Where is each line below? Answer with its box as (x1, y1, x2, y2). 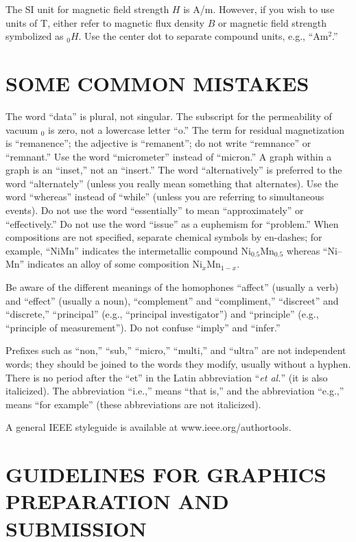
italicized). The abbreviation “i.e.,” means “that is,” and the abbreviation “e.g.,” (5, 384, 344, 398)
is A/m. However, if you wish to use (183, 2, 335, 16)
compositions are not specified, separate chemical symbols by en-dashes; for (5, 230, 322, 244)
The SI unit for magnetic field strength (5, 2, 169, 16)
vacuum (5, 122, 38, 137)
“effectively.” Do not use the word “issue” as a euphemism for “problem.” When (5, 216, 339, 231)
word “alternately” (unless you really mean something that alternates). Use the (5, 176, 339, 190)
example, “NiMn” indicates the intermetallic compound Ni (5, 243, 251, 257)
